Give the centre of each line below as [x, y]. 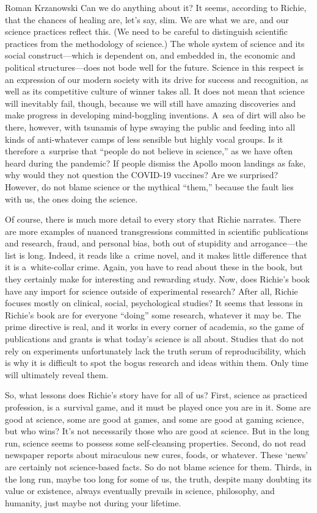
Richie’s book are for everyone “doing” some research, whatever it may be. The [153, 314]
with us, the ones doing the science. [71, 199]
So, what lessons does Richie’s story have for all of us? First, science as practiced [156, 395]
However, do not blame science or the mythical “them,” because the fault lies [149, 186]
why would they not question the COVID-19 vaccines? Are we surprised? [142, 175]
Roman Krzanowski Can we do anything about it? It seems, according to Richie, [156, 7]
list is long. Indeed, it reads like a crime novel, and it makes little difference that [156, 255]
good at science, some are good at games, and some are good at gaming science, [155, 419]
